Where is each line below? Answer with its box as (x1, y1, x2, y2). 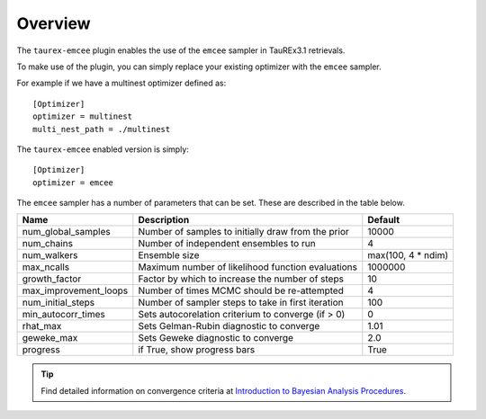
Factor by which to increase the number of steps (138, 272, 344, 285)
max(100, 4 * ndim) (367, 249, 449, 262)
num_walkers (22, 249, 78, 262)
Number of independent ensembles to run (138, 237, 316, 250)
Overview (16, 13, 91, 33)
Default (367, 214, 400, 227)
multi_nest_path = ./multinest (32, 124, 171, 134)
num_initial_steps (22, 297, 95, 309)
